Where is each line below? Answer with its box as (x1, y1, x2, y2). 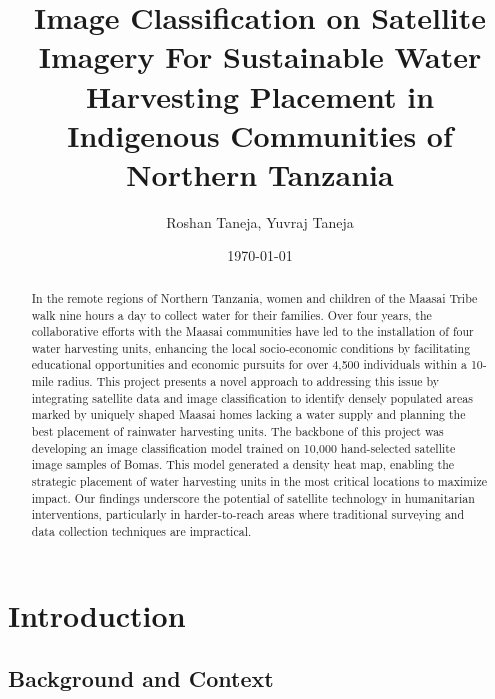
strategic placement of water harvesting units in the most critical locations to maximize (31, 473, 488, 490)
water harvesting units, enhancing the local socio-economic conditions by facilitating (31, 339, 471, 356)
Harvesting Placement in (85, 75, 435, 116)
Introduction (8, 594, 186, 635)
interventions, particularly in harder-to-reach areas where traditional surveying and (31, 506, 465, 523)
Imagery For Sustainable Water (38, 36, 482, 77)
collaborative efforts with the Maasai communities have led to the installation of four (31, 323, 474, 340)
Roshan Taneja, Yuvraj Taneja (166, 211, 354, 232)
